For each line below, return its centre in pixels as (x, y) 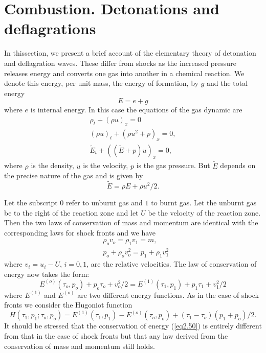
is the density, (52, 165)
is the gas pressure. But (173, 165)
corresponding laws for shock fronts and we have (80, 232)
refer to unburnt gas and (104, 202)
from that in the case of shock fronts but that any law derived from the (116, 335)
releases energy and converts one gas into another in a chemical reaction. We (124, 73)
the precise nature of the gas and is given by (74, 175)
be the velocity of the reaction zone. (204, 212)
